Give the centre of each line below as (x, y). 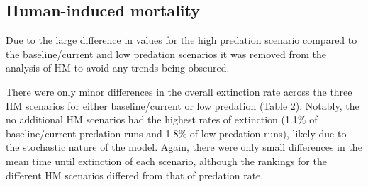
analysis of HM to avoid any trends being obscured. (118, 68)
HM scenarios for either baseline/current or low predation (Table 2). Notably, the (183, 105)
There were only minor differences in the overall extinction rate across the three (179, 91)
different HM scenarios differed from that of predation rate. (135, 175)
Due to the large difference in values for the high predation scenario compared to (182, 40)
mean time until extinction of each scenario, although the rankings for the (166, 160)
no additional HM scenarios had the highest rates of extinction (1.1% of (162, 119)
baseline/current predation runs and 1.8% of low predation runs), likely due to (176, 133)
